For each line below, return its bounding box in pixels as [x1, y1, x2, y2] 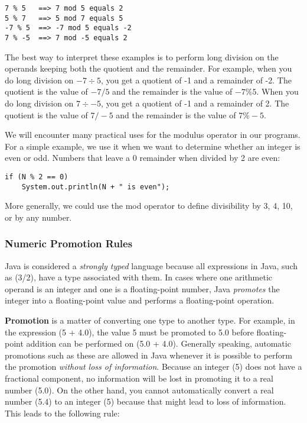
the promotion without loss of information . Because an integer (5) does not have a [5, 360, 302, 373]
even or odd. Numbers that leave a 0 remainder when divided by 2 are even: [5, 151, 280, 164]
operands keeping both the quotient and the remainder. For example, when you [5, 62, 292, 75]
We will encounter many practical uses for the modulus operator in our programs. [5, 128, 301, 141]
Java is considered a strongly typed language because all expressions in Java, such [5, 259, 298, 272]
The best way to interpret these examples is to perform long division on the [5, 50, 279, 63]
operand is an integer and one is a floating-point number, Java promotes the [5, 282, 280, 295]
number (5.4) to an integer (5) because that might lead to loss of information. [5, 395, 286, 408]
